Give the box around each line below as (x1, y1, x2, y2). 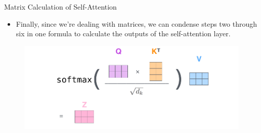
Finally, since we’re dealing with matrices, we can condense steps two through (16, 18, 257, 29)
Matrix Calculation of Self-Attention (4, 2, 117, 12)
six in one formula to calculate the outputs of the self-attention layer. (16, 28, 231, 39)
